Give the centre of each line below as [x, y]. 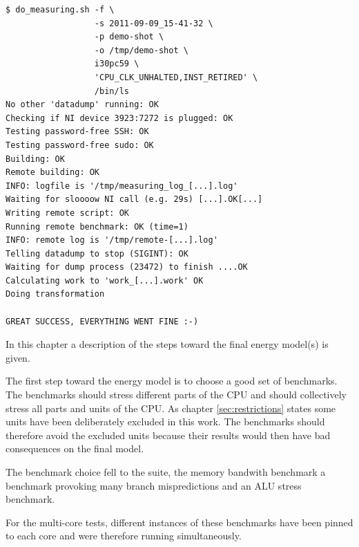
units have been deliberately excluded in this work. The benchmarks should [165, 421]
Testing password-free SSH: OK [77, 132]
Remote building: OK [53, 173]
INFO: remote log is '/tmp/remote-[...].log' [112, 240]
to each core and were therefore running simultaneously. [124, 536]
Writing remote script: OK [67, 213]
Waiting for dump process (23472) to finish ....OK [127, 267]
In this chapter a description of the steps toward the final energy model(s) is [167, 344]
